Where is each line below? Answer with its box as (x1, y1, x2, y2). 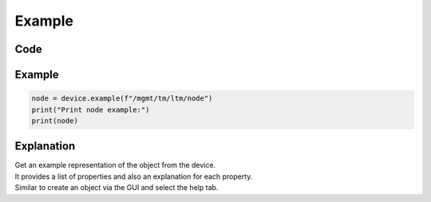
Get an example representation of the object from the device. (14, 160, 215, 170)
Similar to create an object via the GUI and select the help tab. (14, 183, 219, 192)
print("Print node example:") (31, 105, 150, 114)
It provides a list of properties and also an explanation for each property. (14, 172, 253, 181)
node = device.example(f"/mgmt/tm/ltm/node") (31, 94, 213, 103)
